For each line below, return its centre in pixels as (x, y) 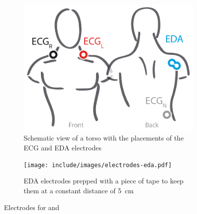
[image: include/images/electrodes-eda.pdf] (98, 165)
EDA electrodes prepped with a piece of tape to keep (104, 181)
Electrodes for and (32, 207)
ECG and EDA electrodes (63, 148)
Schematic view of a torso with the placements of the (104, 138)
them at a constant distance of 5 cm (79, 190)
